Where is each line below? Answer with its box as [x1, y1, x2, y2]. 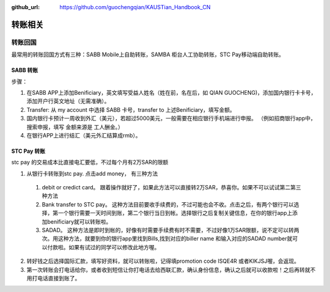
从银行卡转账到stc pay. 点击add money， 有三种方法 [26, 170, 158, 177]
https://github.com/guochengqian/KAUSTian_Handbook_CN [59, 4, 211, 10]
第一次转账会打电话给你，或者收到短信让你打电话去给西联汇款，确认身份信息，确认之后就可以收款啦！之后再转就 [26, 266, 310, 273]
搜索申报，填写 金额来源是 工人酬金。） [26, 123, 123, 131]
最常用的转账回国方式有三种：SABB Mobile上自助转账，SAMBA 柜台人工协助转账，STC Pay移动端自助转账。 [11, 51, 284, 58]
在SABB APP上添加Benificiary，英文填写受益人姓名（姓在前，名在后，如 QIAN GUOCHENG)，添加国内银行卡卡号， [26, 89, 317, 96]
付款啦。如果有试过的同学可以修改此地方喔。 [46, 243, 160, 250]
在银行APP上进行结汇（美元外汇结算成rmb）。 [26, 131, 141, 139]
